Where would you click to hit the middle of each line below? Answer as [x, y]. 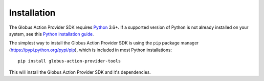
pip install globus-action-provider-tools [69, 61]
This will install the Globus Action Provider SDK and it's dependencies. [80, 72]
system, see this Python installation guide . [52, 34]
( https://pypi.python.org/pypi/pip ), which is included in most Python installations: [90, 50]
